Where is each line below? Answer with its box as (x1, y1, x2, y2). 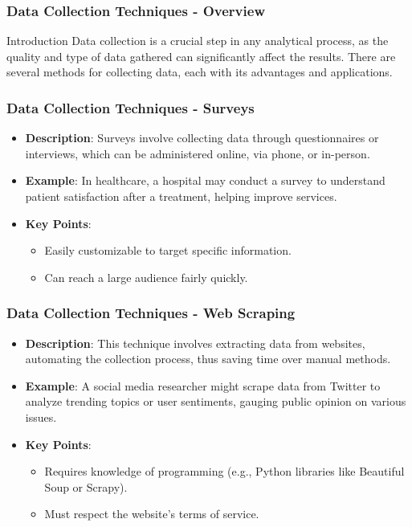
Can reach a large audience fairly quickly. (44, 268, 248, 285)
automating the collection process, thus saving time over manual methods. (25, 350, 391, 367)
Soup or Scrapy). (44, 478, 128, 495)
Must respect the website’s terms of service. (44, 505, 259, 522)
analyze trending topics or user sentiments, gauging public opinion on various (25, 393, 406, 410)
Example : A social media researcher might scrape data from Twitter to (25, 377, 381, 394)
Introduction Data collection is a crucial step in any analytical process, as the (6, 32, 389, 49)
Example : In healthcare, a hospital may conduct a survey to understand (25, 172, 385, 189)
